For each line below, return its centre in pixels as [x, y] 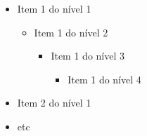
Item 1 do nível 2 [71, 32]
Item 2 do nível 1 [54, 103]
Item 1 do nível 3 [88, 56]
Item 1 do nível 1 [54, 8]
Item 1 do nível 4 [104, 79]
